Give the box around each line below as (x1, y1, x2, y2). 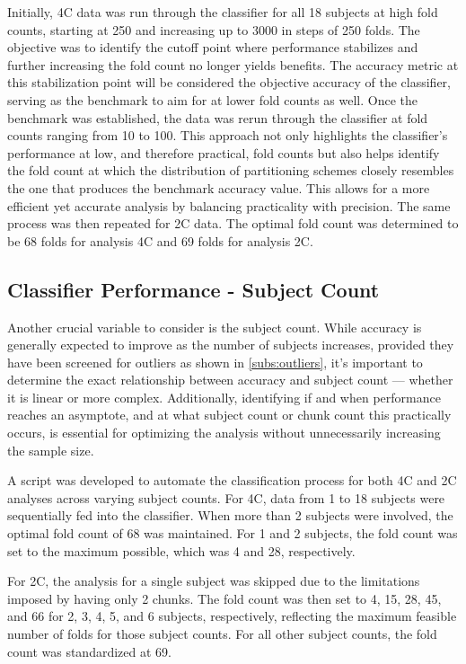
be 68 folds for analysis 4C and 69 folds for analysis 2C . (7, 231, 313, 250)
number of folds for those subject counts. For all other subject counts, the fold (7, 624, 437, 643)
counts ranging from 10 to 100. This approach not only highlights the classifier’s (7, 126, 448, 145)
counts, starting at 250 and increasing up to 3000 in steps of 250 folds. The (7, 20, 420, 39)
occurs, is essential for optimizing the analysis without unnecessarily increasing (7, 423, 441, 442)
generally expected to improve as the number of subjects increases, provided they (7, 335, 454, 354)
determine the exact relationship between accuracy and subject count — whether (7, 370, 453, 389)
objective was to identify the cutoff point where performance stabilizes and (7, 38, 418, 57)
